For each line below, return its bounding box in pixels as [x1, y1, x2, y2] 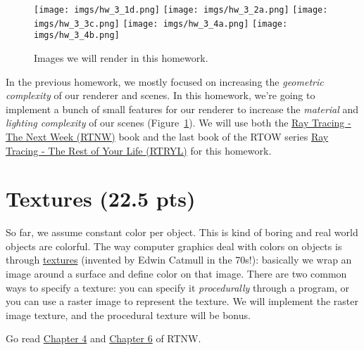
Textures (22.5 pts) [6, 184, 196, 213]
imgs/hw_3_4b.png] [34, 30, 120, 41]
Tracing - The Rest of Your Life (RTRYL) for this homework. [6, 143, 272, 157]
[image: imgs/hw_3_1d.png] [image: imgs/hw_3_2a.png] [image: [34, 5, 328, 15]
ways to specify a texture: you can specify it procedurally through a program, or [6, 280, 350, 294]
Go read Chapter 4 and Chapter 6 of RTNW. [6, 331, 201, 346]
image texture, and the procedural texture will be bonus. [6, 307, 251, 322]
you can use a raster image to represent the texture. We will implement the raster [6, 294, 359, 309]
